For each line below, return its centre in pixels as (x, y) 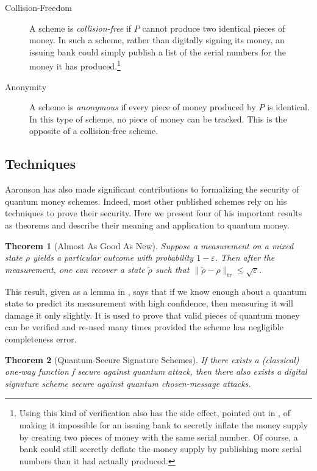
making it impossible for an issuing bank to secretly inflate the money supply (163, 424)
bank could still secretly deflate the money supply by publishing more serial (161, 449)
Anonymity (26, 86)
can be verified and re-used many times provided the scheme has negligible (144, 327)
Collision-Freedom (38, 7)
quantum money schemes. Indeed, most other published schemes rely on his (146, 201)
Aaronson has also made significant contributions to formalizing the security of (152, 189)
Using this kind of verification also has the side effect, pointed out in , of (155, 413)
